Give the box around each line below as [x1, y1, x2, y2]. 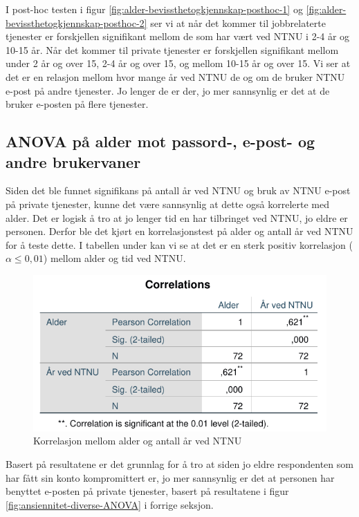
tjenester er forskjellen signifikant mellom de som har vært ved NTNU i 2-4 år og [6, 29, 350, 44]
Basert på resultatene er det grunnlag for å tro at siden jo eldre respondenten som [6, 457, 353, 471]
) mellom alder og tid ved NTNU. [43, 251, 186, 265]
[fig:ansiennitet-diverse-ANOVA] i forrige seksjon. [6, 497, 214, 511]
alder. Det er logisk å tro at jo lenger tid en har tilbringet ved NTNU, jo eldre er [6, 210, 348, 225]
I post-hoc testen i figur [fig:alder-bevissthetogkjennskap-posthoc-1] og [6, 2, 303, 16]
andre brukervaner [6, 151, 141, 172]
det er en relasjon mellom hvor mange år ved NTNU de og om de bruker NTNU [6, 69, 345, 84]
